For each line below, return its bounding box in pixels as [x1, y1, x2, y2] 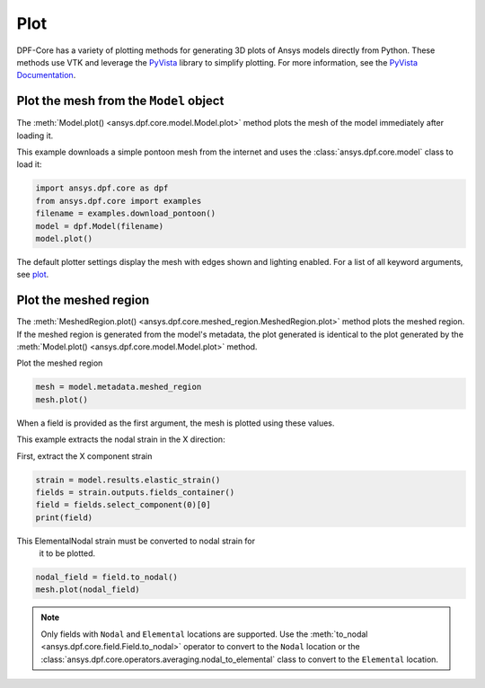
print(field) [35, 512, 93, 523]
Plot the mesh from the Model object [16, 93, 225, 109]
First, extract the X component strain [16, 450, 153, 462]
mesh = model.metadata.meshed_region [35, 382, 202, 393]
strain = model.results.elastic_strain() [35, 474, 221, 485]
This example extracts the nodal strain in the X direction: [16, 434, 225, 445]
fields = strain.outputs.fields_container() [35, 487, 235, 498]
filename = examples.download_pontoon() [35, 208, 216, 219]
